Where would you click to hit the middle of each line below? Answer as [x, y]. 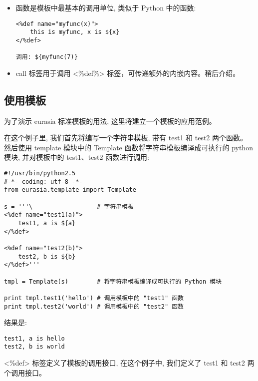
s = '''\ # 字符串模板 [69, 206]
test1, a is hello [34, 338]
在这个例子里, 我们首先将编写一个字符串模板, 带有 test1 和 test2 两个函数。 [126, 138]
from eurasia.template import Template [70, 190]
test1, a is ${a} [47, 223]
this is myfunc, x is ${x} [75, 32]
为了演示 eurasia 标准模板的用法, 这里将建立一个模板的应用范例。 [110, 121]
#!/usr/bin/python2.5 [40, 174]
